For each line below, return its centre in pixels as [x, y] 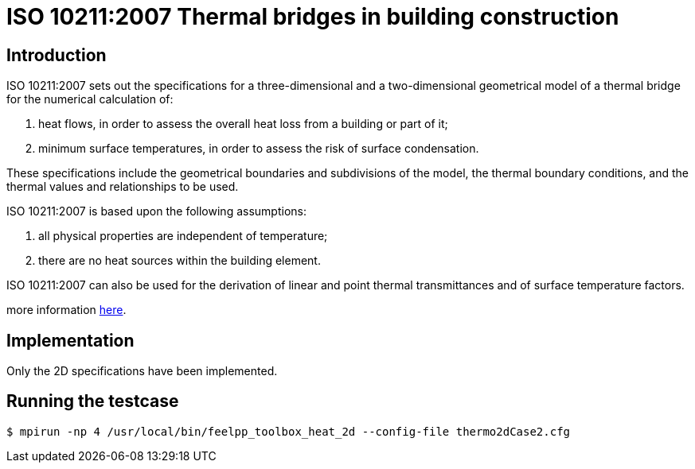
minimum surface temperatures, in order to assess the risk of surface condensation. [259, 149]
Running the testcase [93, 401]
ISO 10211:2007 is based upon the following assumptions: [156, 211]
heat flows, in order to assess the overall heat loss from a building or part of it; [243, 124]
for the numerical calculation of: [90, 99]
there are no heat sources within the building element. [180, 261]
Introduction [57, 55]
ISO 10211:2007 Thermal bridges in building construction [313, 17]
